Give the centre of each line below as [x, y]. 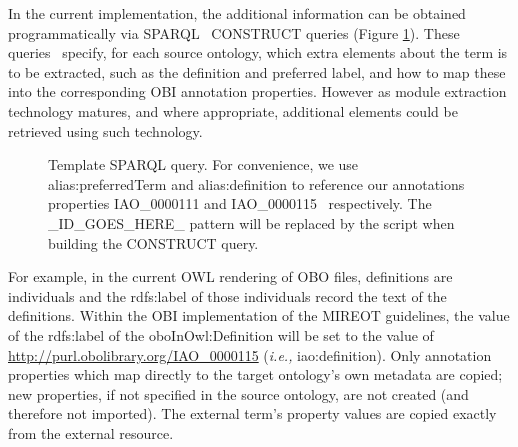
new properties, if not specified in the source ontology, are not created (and [238, 393]
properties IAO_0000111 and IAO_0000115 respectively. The [240, 203]
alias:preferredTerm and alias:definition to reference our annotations [256, 183]
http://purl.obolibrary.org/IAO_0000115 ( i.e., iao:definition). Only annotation [250, 354]
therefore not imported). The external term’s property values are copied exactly [252, 413]
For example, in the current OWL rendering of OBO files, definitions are [230, 276]
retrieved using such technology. [105, 130]
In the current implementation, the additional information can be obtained [237, 13]
